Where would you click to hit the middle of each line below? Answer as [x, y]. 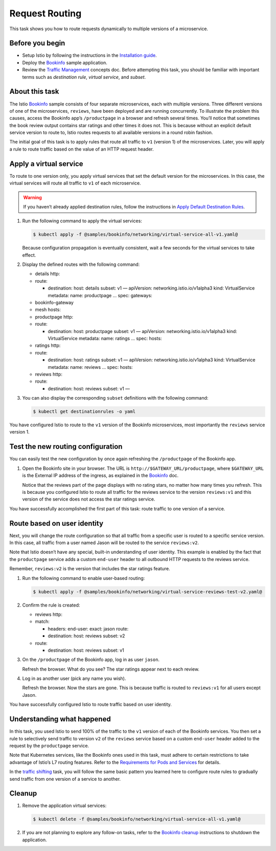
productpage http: [54, 317]
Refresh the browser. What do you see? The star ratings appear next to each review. [111, 669]
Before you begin [37, 43]
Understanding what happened [60, 719]
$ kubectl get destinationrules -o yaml [84, 412]
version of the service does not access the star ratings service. [89, 499]
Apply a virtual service [47, 164]
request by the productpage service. [49, 745]
